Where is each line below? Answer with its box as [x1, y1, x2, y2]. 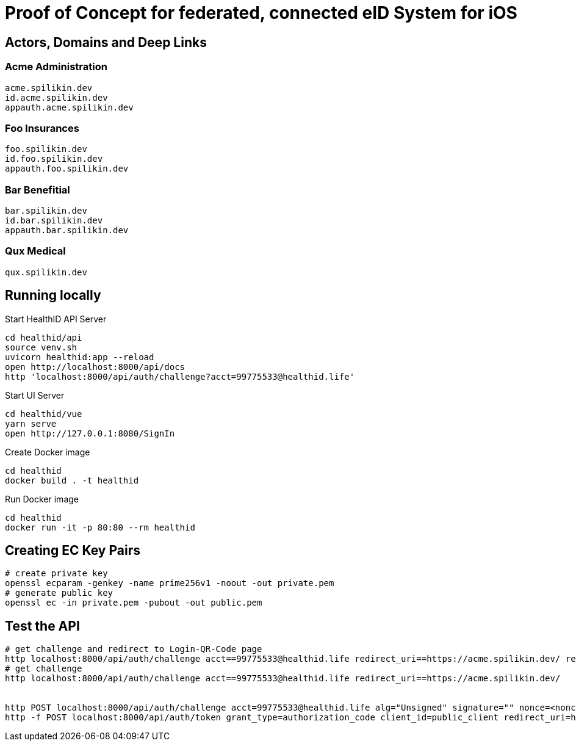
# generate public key [5, 588, 113, 598]
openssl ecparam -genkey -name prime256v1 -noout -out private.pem [5, 578, 334, 588]
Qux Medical [5, 245, 66, 258]
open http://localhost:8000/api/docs [5, 361, 185, 372]
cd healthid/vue [5, 408, 82, 419]
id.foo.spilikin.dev [5, 154, 103, 164]
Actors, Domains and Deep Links [5, 34, 207, 50]
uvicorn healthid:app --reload [5, 352, 154, 362]
